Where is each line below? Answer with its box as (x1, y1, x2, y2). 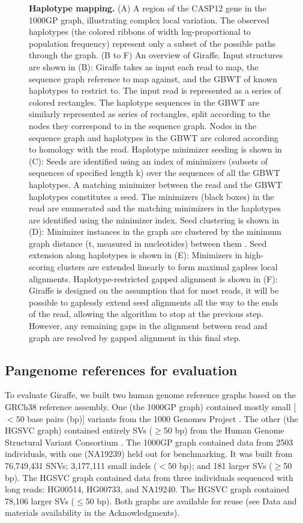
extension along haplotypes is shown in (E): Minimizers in (29, 249, 242, 261)
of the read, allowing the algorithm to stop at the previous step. (29, 307, 264, 320)
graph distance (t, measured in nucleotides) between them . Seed (29, 237, 267, 249)
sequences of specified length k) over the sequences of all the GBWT (29, 166, 280, 179)
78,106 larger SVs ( (5, 494, 75, 507)
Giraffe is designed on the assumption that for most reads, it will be (29, 284, 279, 297)
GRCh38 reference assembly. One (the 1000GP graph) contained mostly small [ (5, 401, 296, 413)
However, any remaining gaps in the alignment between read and (29, 319, 268, 332)
